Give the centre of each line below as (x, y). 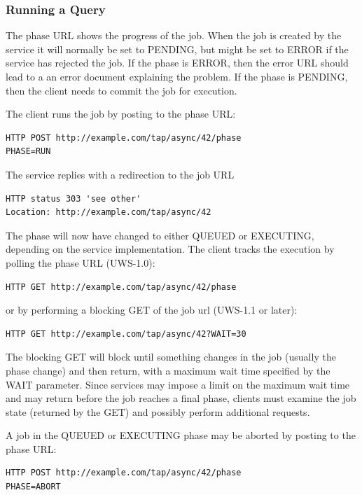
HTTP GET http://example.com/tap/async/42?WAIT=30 (126, 334)
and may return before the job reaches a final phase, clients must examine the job (181, 398)
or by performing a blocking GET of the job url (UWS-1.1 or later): (152, 310)
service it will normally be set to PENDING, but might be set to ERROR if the (177, 49)
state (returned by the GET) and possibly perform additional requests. (158, 411)
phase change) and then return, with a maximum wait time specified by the (168, 370)
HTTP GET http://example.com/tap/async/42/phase (121, 287)
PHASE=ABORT (33, 487)
